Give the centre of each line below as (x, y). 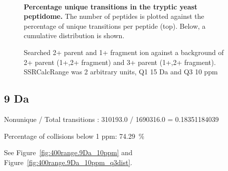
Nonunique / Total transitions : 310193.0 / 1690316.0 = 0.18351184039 (112, 119)
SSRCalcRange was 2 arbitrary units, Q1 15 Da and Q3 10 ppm (121, 72)
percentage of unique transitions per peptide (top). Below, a (115, 26)
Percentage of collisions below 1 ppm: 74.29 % (74, 136)
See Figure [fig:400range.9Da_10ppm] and (68, 152)
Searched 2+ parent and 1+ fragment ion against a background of (124, 52)
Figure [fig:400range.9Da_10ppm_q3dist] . (68, 162)
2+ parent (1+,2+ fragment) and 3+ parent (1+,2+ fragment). (120, 62)
